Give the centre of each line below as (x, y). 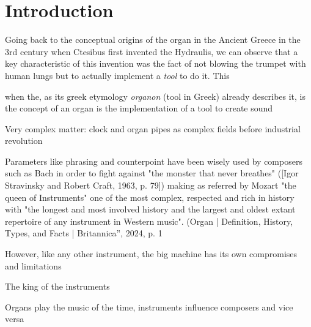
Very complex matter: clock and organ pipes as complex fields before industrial (153, 128)
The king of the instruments (57, 286)
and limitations (33, 265)
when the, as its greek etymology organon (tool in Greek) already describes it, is (155, 96)
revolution (24, 141)
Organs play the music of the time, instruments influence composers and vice (149, 306)
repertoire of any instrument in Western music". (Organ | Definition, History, (149, 221)
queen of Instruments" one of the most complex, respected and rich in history (150, 197)
